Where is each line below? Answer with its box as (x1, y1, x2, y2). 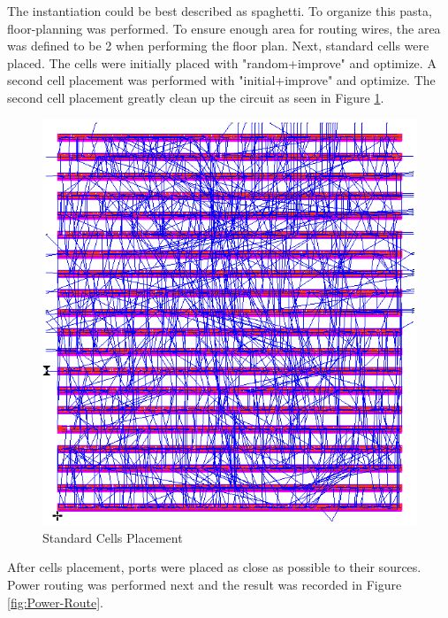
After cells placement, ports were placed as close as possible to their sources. (7, 558, 421, 576)
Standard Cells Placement (42, 528, 183, 546)
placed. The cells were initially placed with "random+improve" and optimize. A (7, 53, 437, 72)
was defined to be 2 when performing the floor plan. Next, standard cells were (7, 36, 429, 55)
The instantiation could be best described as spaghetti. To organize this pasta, (7, 2, 432, 19)
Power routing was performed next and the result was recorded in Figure (7, 576, 402, 594)
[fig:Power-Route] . (7, 592, 103, 611)
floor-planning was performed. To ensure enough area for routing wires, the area (7, 19, 441, 37)
